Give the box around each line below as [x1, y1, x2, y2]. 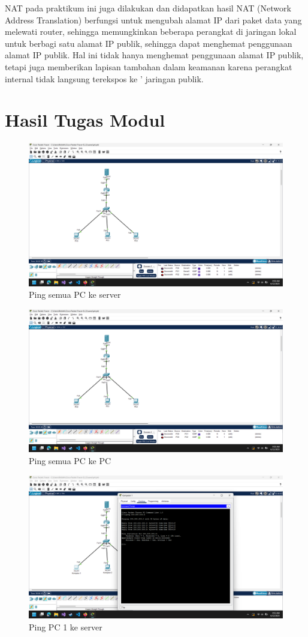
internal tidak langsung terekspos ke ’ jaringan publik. [5, 72, 204, 85]
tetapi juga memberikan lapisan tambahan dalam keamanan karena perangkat [5, 60, 292, 73]
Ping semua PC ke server [29, 288, 121, 301]
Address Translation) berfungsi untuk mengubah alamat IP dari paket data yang [5, 13, 302, 26]
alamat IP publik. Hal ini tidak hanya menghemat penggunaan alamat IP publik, [5, 49, 304, 61]
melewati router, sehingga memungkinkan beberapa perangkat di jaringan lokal [5, 25, 297, 38]
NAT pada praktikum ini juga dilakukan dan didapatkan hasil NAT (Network [5, 2, 291, 14]
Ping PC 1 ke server [29, 620, 102, 633]
